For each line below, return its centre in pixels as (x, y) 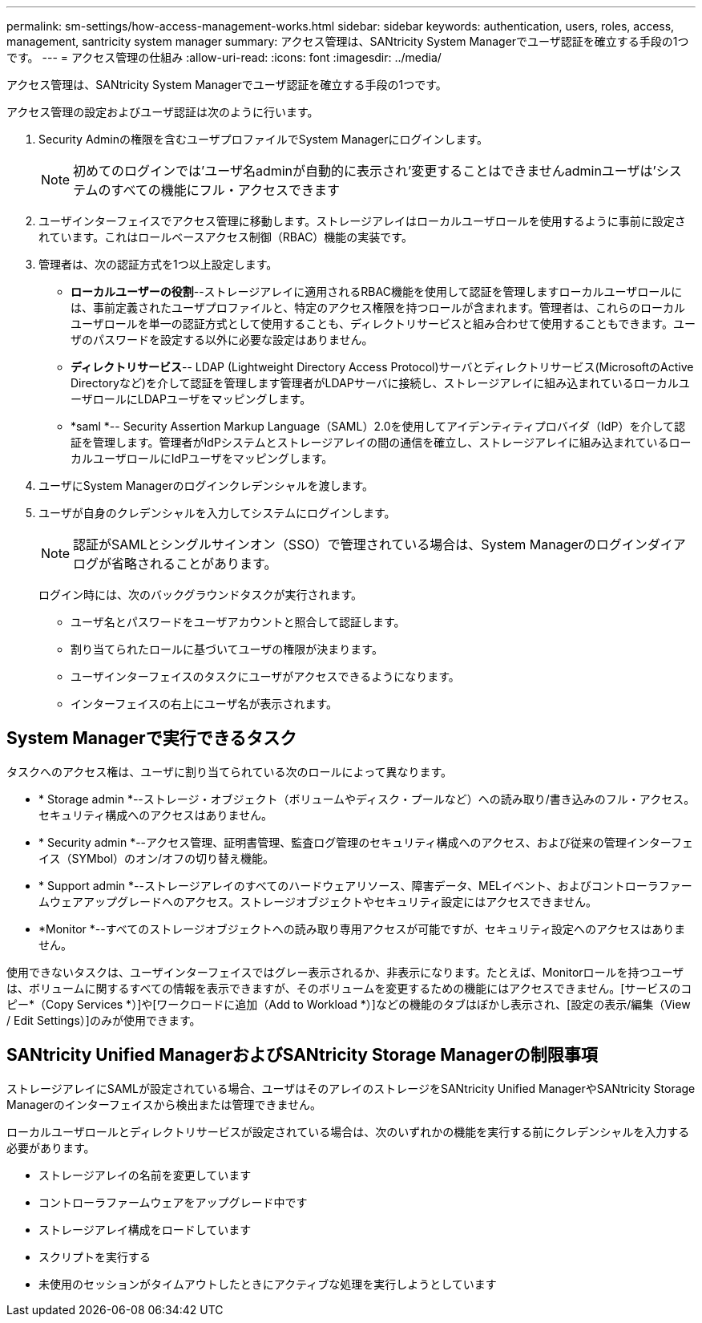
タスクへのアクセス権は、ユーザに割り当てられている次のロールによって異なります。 (230, 771)
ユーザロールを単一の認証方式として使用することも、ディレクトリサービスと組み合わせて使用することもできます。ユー (383, 324)
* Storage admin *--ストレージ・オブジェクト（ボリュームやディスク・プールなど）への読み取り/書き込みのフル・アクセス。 (367, 799)
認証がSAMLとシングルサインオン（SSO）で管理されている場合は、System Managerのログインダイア (379, 544)
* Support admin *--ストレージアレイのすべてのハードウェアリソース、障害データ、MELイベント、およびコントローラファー (365, 885)
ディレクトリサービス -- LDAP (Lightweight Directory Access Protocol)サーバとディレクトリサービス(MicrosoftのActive (382, 367)
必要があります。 (51, 1147)
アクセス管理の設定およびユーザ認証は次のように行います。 (163, 112)
